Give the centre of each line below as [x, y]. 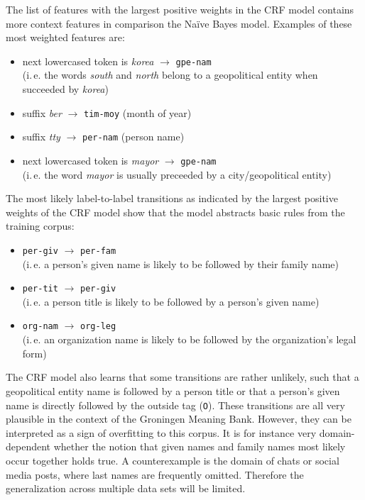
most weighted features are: [65, 37]
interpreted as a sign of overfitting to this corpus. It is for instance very [161, 432]
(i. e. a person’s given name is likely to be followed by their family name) [180, 263]
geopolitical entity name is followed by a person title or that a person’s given [173, 390]
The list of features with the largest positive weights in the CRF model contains [180, 9]
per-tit [40, 289]
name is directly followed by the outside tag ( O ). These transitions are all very [175, 405]
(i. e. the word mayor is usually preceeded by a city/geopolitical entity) [177, 174]
